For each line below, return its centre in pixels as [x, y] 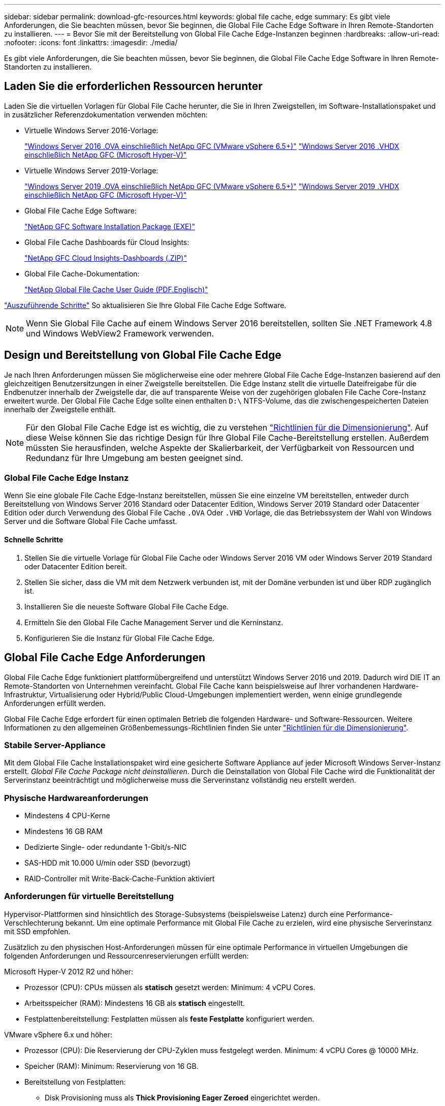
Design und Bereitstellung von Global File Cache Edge [143, 355]
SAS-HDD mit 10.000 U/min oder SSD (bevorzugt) [108, 863]
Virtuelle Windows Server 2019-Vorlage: [91, 170]
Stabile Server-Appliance [55, 745]
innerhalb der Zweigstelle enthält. [60, 409]
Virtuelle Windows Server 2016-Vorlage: [91, 130]
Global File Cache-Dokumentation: [82, 273]
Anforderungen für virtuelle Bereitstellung [89, 896]
